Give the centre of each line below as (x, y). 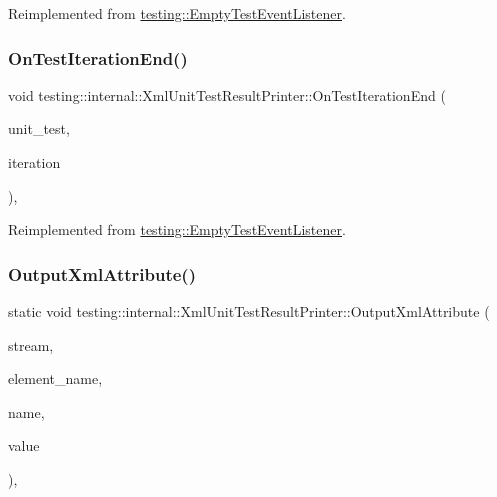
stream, (31, 344)
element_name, (55, 378)
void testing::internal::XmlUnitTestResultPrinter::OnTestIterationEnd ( (227, 94)
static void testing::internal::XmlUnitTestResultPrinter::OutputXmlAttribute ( (249, 311)
